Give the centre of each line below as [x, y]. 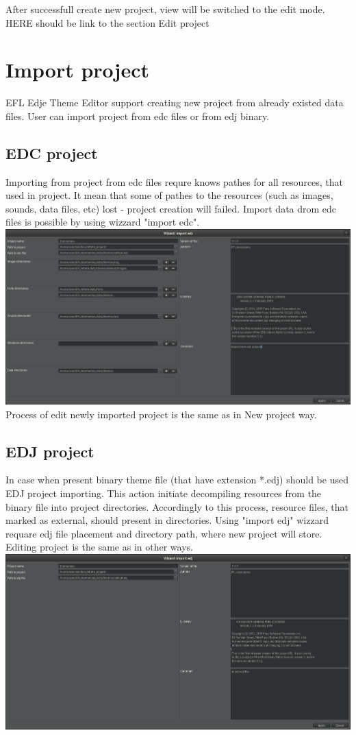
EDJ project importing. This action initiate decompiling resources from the [164, 493]
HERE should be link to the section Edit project [107, 22]
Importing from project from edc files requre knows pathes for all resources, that [175, 181]
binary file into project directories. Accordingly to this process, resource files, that [177, 506]
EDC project [52, 153]
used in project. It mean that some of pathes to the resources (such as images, [169, 195]
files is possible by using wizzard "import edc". [103, 222]
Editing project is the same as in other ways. [99, 547]
